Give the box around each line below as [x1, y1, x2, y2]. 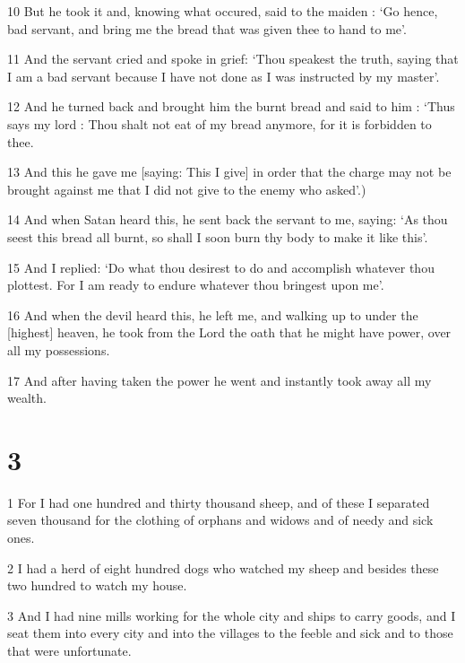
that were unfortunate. [7, 641, 132, 659]
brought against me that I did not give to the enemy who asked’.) [7, 179, 366, 198]
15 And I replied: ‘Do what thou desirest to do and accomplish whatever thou [7, 257, 435, 276]
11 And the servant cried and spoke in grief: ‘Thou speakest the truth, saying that [7, 49, 459, 68]
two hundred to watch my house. [7, 576, 187, 595]
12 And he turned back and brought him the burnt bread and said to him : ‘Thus [7, 97, 455, 116]
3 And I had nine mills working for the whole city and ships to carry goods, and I [7, 606, 456, 624]
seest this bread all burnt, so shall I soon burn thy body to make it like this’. [7, 227, 428, 246]
